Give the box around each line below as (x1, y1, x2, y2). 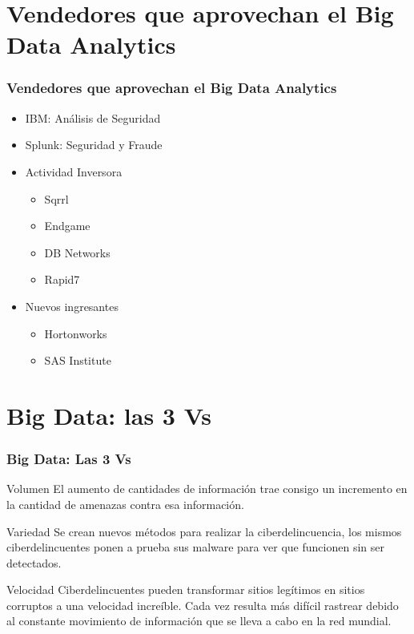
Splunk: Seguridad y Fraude (25, 136, 163, 153)
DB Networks (44, 244, 111, 260)
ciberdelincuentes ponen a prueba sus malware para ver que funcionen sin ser (6, 539, 384, 555)
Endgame (44, 217, 90, 234)
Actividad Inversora (25, 163, 123, 180)
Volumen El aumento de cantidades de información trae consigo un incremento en (6, 480, 408, 497)
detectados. (6, 554, 62, 571)
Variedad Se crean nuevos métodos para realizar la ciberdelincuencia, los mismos (6, 523, 402, 539)
